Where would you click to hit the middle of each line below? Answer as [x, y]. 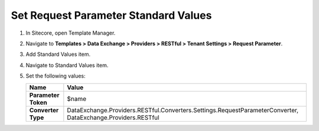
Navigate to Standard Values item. [67, 65]
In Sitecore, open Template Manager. [71, 33]
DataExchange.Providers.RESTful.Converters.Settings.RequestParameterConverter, [183, 110]
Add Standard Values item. [58, 54]
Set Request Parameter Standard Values [111, 15]
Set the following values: [56, 76]
